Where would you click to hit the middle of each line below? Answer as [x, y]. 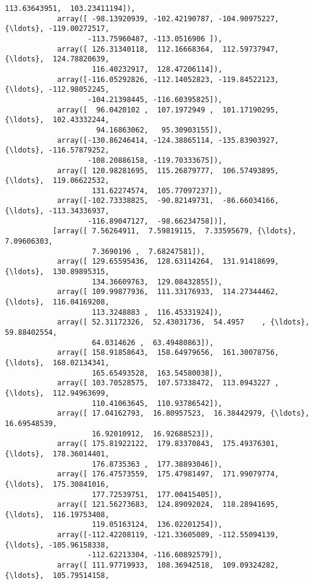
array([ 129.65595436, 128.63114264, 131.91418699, [168, 262]
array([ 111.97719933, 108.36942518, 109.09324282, [168, 565]
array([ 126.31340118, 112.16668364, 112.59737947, [168, 49]
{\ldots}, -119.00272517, [57, 29]
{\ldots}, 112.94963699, [57, 393]
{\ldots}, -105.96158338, [57, 545]
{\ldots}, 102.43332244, [57, 120]
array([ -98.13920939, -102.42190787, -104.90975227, [168, 19]
